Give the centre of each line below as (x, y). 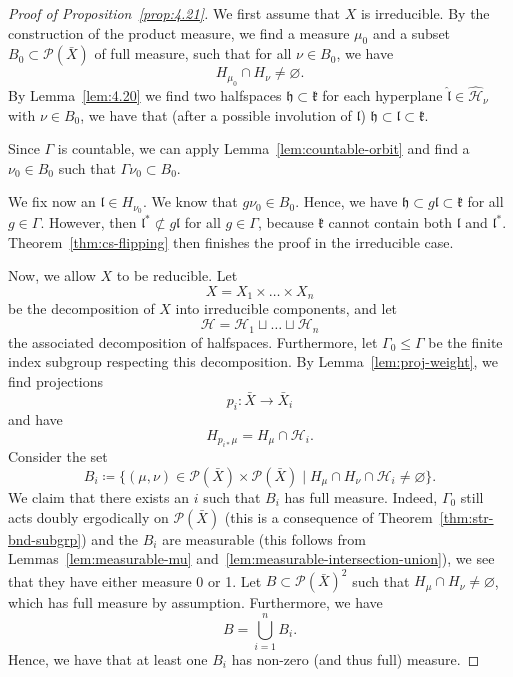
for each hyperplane (382, 95)
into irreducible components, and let (286, 308)
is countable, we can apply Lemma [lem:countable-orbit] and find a (263, 148)
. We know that (190, 201)
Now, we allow (52, 275)
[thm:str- (466, 516)
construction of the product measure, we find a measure (179, 32)
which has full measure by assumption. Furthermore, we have (195, 602)
